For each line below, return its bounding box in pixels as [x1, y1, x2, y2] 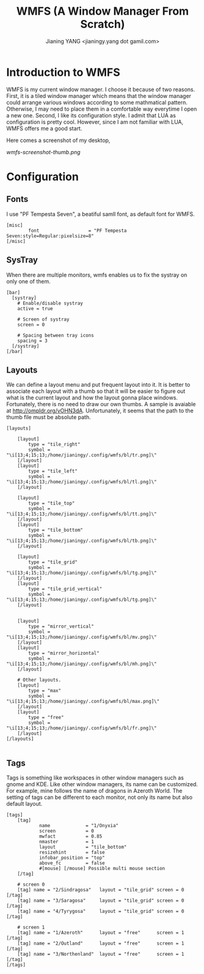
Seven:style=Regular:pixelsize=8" [6, 232, 95, 239]
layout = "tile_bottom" [38, 844, 127, 850]
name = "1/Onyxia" [38, 823, 119, 829]
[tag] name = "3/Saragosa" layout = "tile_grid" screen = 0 [17, 898, 184, 904]
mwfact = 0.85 [38, 833, 103, 839]
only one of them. [6, 277, 51, 285]
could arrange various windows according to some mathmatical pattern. [6, 99, 188, 106]
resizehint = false [38, 849, 105, 856]
